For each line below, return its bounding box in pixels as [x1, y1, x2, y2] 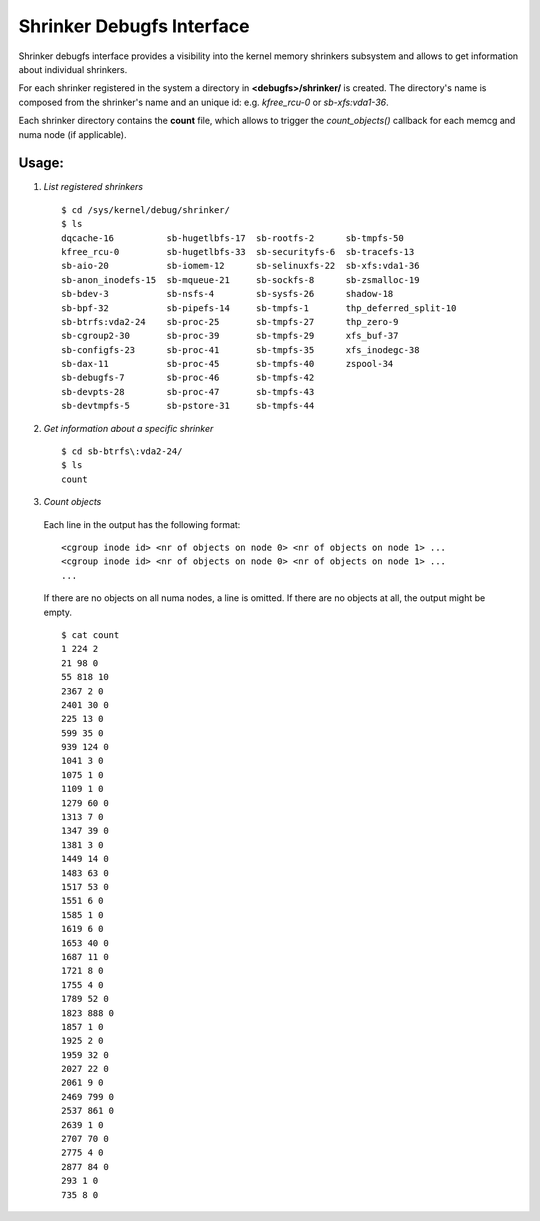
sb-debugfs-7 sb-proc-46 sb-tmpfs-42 [61, 372, 315, 384]
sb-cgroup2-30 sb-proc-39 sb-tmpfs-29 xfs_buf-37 [61, 330, 399, 342]
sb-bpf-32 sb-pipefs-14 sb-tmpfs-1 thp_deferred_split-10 [61, 302, 457, 314]
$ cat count [61, 629, 120, 640]
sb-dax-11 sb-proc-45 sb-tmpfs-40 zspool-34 [61, 358, 394, 370]
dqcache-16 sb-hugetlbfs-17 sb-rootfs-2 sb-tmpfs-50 [61, 232, 404, 244]
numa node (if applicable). [18, 128, 127, 140]
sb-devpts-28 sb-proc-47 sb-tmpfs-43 [61, 386, 315, 397]
